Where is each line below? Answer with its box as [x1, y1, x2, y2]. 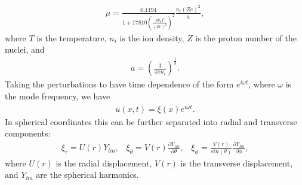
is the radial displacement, [56, 156, 152, 169]
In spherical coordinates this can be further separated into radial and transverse [5, 115, 297, 128]
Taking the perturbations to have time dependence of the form [5, 78, 234, 90]
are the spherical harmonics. [36, 168, 139, 181]
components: [5, 127, 51, 139]
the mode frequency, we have [5, 89, 110, 102]
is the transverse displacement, [180, 156, 293, 169]
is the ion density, [119, 31, 184, 44]
